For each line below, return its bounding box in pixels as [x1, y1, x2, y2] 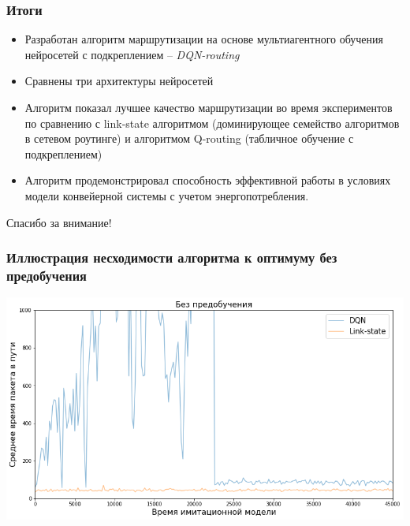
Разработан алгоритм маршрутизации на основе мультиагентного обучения [24, 31, 383, 47]
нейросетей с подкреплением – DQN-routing [24, 46, 240, 62]
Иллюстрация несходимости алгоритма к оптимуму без [6, 248, 337, 267]
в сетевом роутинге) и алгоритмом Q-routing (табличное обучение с [24, 130, 354, 147]
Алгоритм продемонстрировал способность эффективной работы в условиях [24, 172, 391, 188]
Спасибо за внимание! [6, 214, 112, 230]
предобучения [6, 266, 87, 285]
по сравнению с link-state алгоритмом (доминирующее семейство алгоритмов [24, 114, 400, 131]
